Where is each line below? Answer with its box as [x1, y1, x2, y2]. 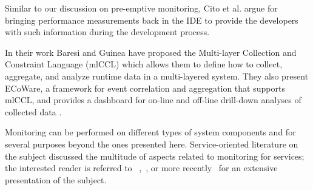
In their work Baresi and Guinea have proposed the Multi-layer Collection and [5, 46, 297, 58]
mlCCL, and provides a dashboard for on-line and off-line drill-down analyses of [5, 93, 301, 106]
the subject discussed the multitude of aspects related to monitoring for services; [5, 149, 305, 162]
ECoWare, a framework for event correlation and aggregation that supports [5, 81, 285, 94]
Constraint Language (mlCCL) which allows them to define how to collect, [5, 58, 283, 70]
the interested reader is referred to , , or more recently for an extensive [5, 161, 278, 174]
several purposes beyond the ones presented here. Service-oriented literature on [5, 137, 298, 150]
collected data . [5, 105, 62, 118]
